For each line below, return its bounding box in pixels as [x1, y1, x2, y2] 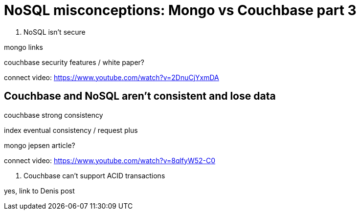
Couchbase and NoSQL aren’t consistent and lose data [4, 90, 276, 103]
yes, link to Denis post [4, 186, 75, 195]
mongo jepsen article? [4, 141, 75, 150]
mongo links [4, 43, 43, 51]
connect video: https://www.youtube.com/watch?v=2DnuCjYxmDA [4, 73, 219, 82]
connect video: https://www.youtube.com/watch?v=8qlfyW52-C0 [4, 156, 216, 165]
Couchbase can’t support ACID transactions [23, 171, 165, 180]
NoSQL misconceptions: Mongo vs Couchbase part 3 [4, 2, 357, 19]
